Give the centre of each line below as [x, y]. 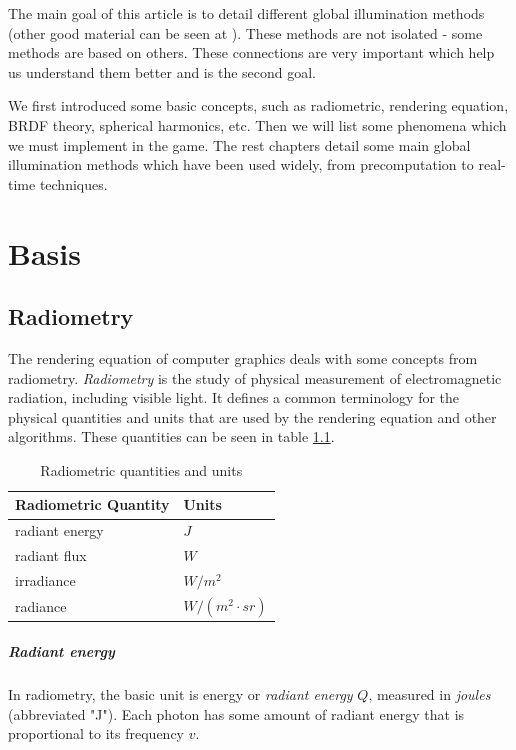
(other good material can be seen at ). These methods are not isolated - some [245, 32]
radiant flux [51, 555]
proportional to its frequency [96, 733]
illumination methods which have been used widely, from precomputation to [241, 164]
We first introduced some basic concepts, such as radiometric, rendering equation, [258, 105]
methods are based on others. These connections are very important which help [251, 52]
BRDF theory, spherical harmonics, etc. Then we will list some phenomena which [257, 124]
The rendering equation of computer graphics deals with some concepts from [243, 357]
